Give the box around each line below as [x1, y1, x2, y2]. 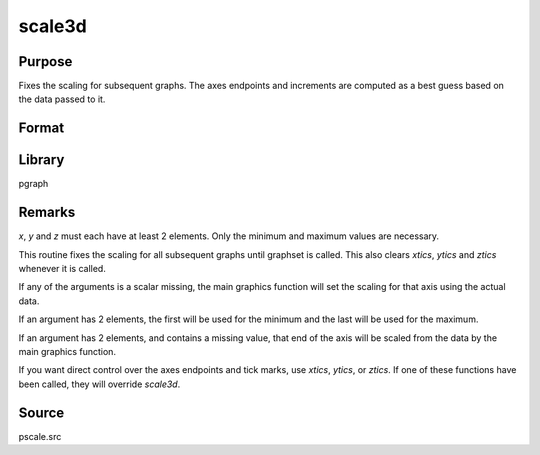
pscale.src [18, 430, 62, 442]
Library [18, 151, 65, 169]
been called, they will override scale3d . [18, 378, 181, 390]
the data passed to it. [18, 93, 106, 105]
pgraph [18, 178, 49, 190]
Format [18, 120, 65, 137]
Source [18, 404, 65, 421]
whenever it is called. [18, 263, 107, 275]
